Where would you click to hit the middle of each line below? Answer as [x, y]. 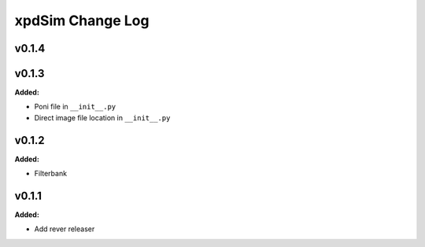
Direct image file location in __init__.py [102, 117]
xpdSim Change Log [82, 20]
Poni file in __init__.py [75, 107]
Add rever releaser [65, 229]
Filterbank [50, 174]
